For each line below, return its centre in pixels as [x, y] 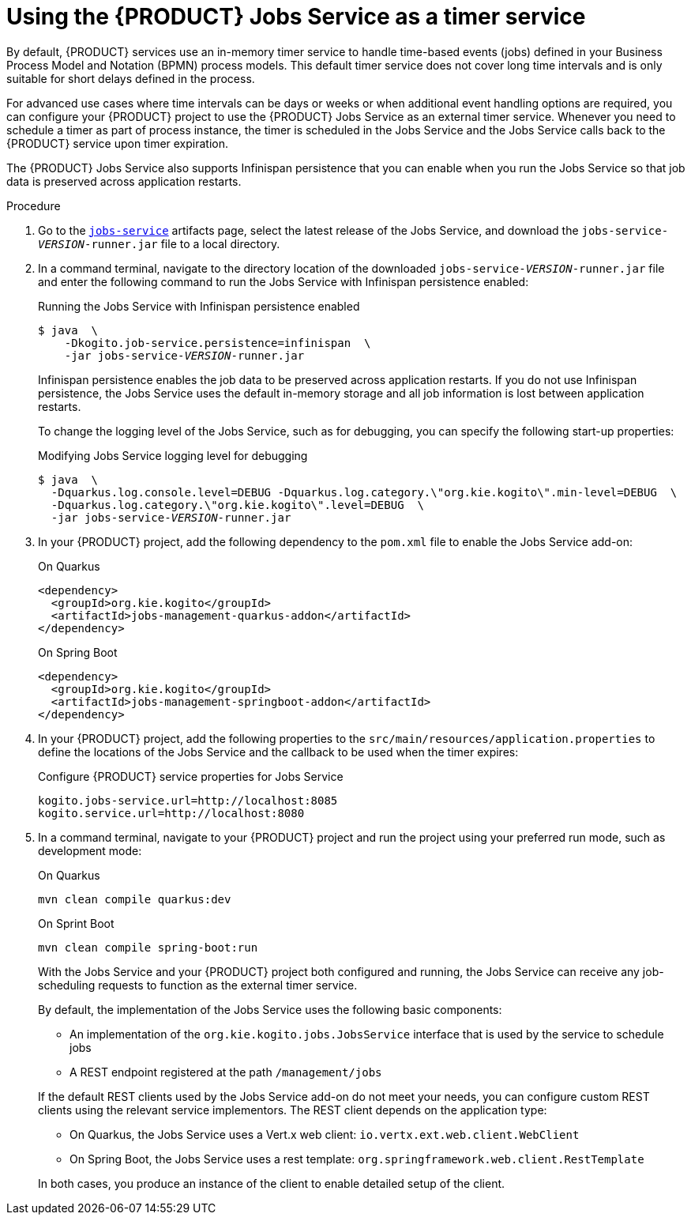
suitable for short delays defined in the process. [131, 78]
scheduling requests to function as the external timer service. [198, 985]
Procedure [34, 205]
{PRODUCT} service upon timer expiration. [118, 143]
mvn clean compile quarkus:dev [135, 899]
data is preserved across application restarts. [124, 181]
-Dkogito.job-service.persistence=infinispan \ [218, 343]
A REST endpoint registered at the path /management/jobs [226, 1072]
